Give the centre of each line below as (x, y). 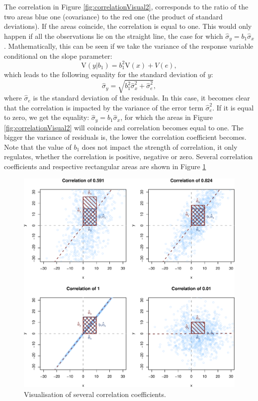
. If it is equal (233, 107)
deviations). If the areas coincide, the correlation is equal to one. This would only (128, 26)
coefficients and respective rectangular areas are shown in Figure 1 (105, 166)
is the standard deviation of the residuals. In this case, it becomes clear (141, 98)
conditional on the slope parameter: (58, 55)
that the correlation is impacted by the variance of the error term (104, 107)
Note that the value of (38, 147)
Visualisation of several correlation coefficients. (95, 394)
